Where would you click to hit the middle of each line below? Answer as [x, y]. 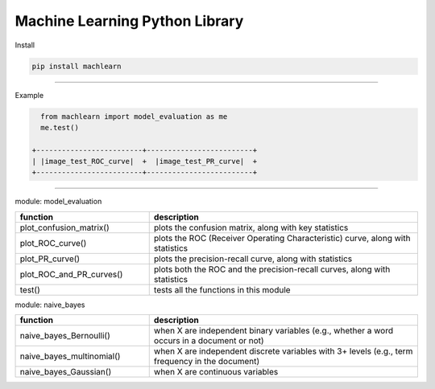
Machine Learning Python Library [129, 21]
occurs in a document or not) [209, 341]
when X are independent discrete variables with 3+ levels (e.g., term [283, 351]
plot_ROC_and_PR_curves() [71, 274]
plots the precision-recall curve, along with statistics [253, 259]
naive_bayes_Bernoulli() [65, 336]
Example [29, 95]
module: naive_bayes [50, 305]
